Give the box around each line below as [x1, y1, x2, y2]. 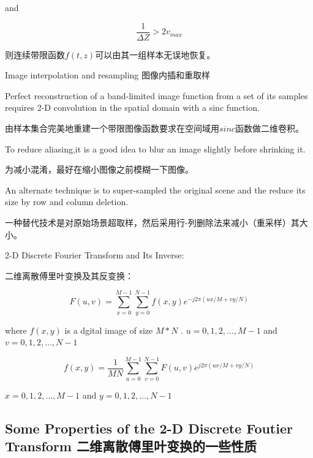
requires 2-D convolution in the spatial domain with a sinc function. [5, 101, 260, 114]
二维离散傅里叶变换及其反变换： [5, 269, 134, 282]
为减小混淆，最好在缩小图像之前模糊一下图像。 [5, 163, 194, 176]
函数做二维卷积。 [235, 122, 304, 135]
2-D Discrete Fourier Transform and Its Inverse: [5, 249, 184, 261]
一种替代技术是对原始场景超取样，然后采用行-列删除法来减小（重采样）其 [5, 216, 300, 228]
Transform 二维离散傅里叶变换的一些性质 [5, 437, 257, 456]
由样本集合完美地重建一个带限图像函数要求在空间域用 [5, 122, 219, 135]
